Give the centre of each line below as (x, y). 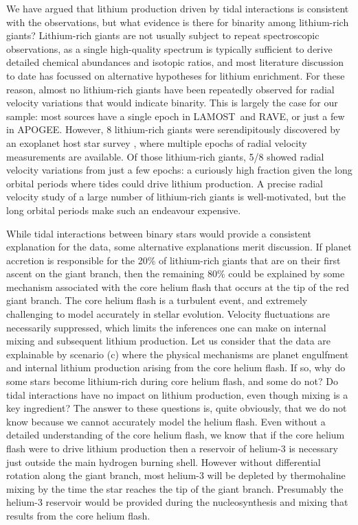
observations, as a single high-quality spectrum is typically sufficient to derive (169, 48)
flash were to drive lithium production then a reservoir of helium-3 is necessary (172, 448)
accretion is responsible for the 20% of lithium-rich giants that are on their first (174, 260)
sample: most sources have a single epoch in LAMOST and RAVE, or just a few (176, 116)
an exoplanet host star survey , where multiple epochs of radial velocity (157, 142)
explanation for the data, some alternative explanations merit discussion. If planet (179, 247)
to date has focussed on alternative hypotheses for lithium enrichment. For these (176, 75)
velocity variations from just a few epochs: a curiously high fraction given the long (179, 170)
